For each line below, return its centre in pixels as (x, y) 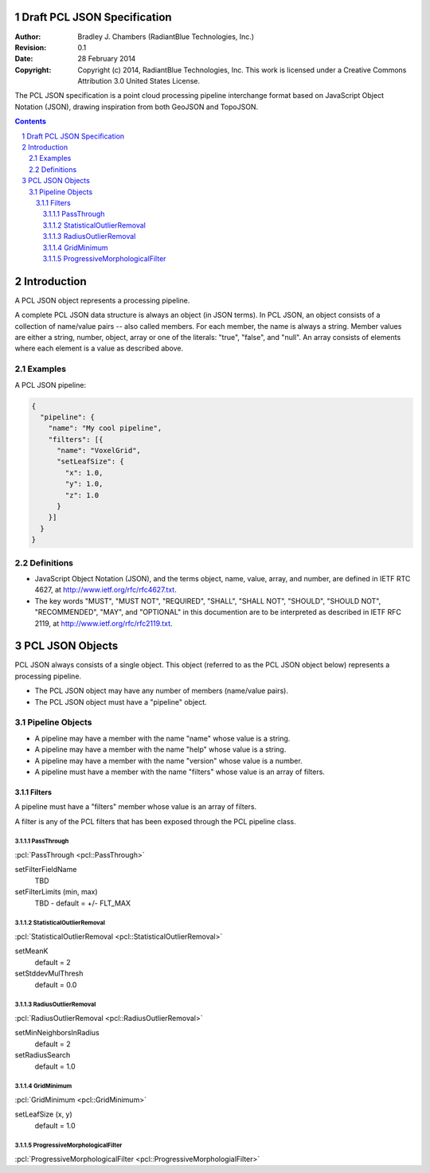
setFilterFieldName (46, 870)
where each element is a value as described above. (99, 348)
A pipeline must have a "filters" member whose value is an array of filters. (136, 807)
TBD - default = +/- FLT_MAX (83, 903)
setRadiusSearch (43, 1055)
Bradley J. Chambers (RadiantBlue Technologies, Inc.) (166, 37)
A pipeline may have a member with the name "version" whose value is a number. (168, 760)
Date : (24, 59)
